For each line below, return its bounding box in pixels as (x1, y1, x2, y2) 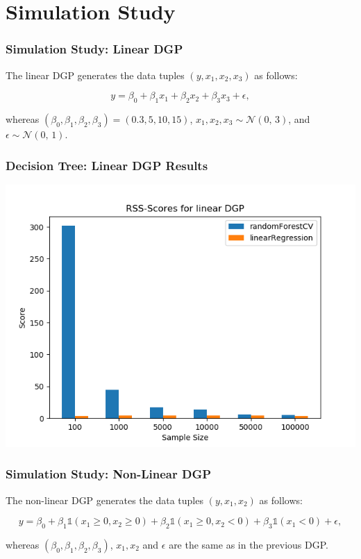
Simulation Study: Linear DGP (6, 40, 183, 58)
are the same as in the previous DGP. (169, 537, 328, 551)
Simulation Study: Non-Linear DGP (6, 465, 212, 483)
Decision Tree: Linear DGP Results (6, 156, 208, 174)
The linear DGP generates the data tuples (6, 67, 185, 82)
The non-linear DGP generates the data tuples (6, 492, 203, 507)
